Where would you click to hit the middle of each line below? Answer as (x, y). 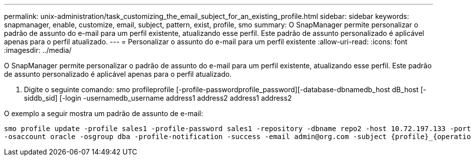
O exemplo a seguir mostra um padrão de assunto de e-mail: (104, 113)
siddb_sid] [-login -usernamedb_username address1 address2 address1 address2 (158, 98)
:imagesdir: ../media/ (38, 50)
